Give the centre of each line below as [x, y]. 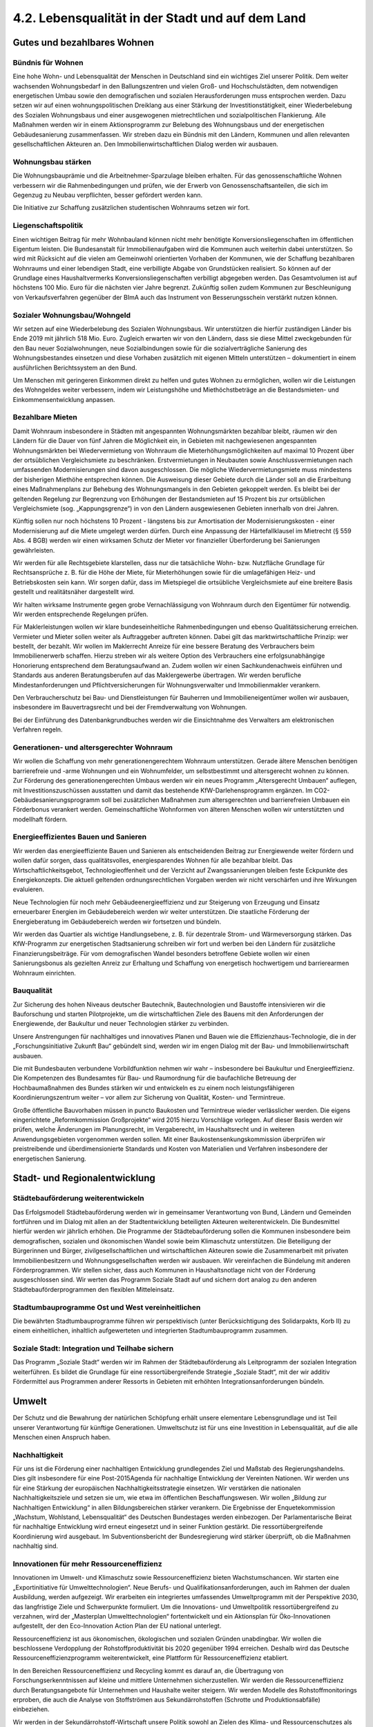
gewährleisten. [34, 550]
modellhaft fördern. [40, 819]
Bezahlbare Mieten [45, 417]
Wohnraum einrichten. [44, 973]
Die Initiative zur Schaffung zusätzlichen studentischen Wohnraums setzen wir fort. [131, 208]
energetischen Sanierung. [49, 1158]
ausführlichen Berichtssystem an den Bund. [75, 368]
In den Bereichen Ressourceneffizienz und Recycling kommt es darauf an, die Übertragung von [148, 1670]
